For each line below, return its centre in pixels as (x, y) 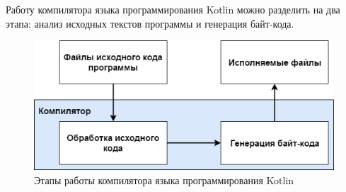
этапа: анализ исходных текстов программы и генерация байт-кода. (150, 23)
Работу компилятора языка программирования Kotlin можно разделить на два (173, 9)
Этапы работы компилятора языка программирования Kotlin (164, 180)
